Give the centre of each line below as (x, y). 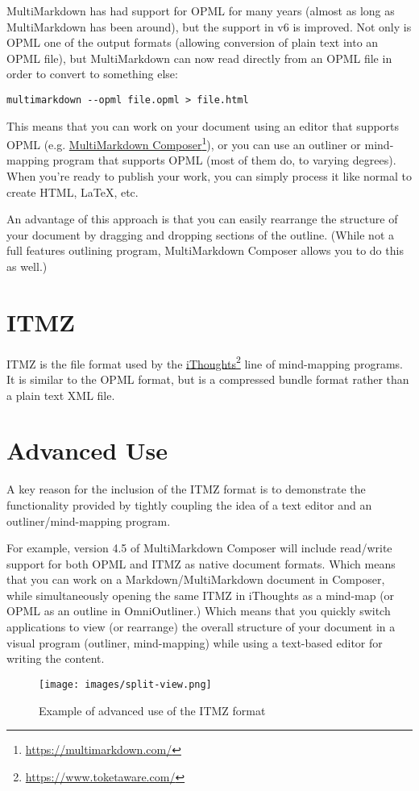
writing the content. (56, 658)
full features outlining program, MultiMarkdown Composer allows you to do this (205, 250)
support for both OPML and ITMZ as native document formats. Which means (201, 563)
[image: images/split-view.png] (125, 684)
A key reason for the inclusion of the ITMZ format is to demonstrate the (186, 489)
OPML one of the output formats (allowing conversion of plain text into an (193, 42)
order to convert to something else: (92, 74)
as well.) (27, 266)
